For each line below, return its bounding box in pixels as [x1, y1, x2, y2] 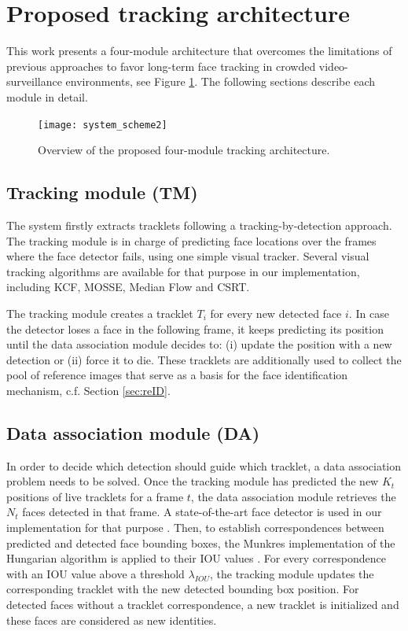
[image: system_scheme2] [38, 119, 167, 131]
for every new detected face [210, 304, 342, 321]
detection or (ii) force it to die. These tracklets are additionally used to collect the [6, 351, 402, 367]
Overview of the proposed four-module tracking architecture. [38, 142, 330, 158]
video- [318, 57, 348, 74]
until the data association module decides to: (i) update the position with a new [6, 336, 392, 352]
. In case [348, 304, 389, 321]
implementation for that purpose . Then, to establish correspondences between [6, 519, 384, 536]
